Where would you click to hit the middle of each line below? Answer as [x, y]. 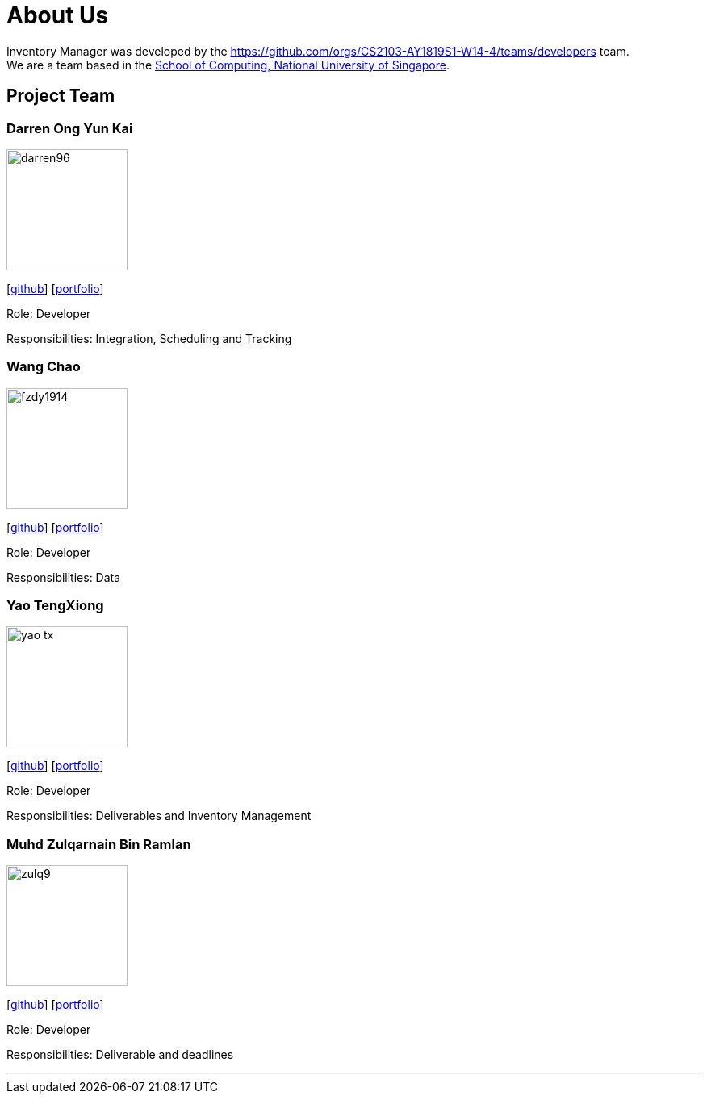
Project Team [61, 96]
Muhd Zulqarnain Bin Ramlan [99, 844]
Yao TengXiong [55, 606]
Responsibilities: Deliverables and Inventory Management [159, 816]
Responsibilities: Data [64, 577]
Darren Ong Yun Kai [70, 128]
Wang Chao [44, 367]
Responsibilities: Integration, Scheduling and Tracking [149, 338]
